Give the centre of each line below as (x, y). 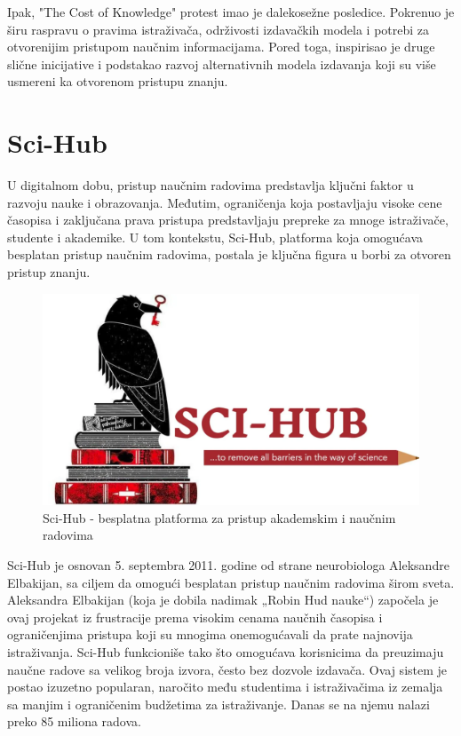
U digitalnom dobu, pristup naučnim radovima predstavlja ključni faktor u (211, 185)
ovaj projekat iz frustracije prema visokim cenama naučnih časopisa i (195, 617)
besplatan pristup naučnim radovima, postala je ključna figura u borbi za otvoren (229, 254)
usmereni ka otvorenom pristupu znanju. (118, 81)
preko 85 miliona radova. (74, 721)
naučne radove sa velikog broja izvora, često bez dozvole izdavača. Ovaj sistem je (227, 669)
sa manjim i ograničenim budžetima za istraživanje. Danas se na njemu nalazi (219, 704)
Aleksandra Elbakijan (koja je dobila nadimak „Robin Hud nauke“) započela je (223, 600)
